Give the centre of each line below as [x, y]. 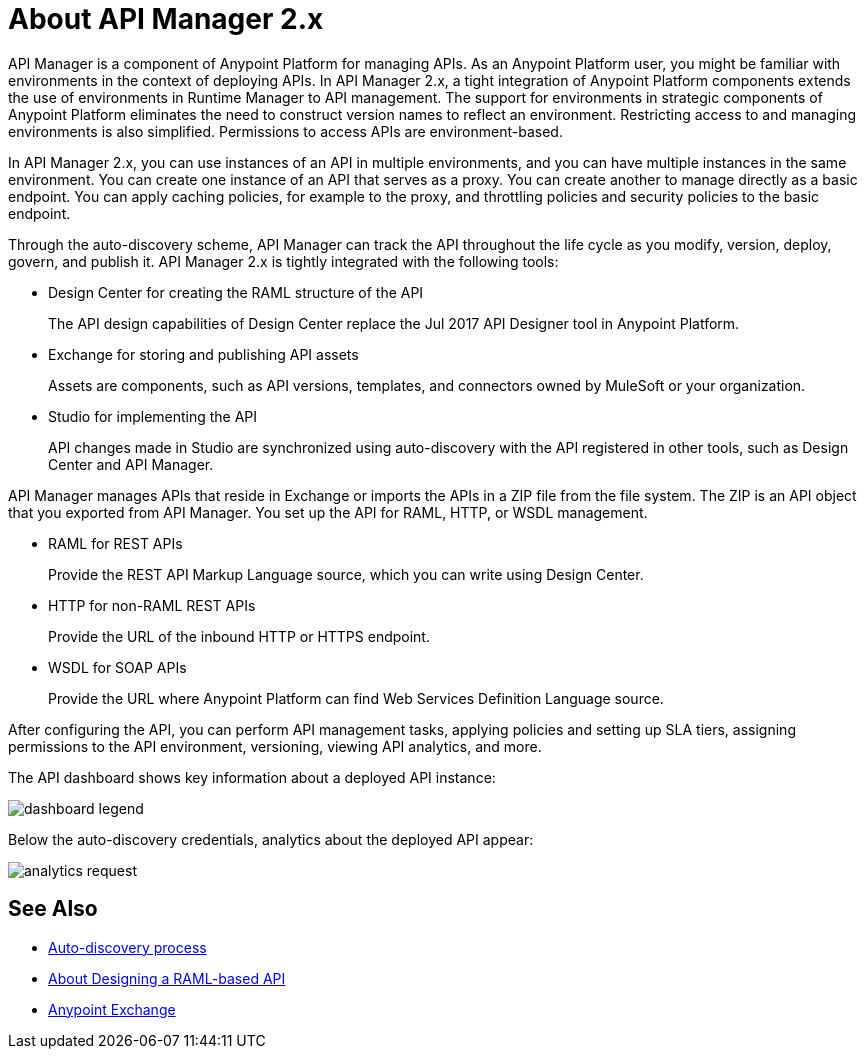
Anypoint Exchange [112, 1009]
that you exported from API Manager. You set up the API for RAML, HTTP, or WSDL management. [328, 512]
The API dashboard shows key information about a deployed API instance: [252, 777]
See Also [53, 909]
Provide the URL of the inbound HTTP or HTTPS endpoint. [239, 636]
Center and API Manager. [131, 464]
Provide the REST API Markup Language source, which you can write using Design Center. [346, 574]
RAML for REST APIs [115, 543]
